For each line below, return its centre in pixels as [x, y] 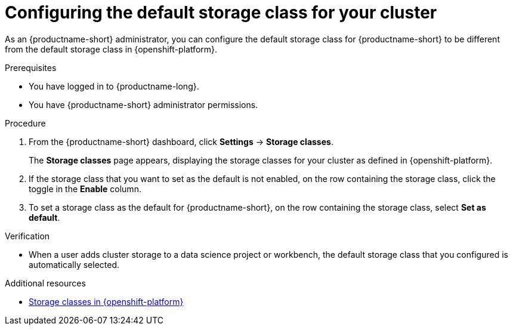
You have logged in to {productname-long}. [114, 86]
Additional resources [45, 283]
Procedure [25, 123]
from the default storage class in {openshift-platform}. [111, 49]
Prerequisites [31, 67]
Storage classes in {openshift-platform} [106, 301]
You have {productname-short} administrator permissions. [143, 104]
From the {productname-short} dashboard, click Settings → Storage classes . [181, 141]
